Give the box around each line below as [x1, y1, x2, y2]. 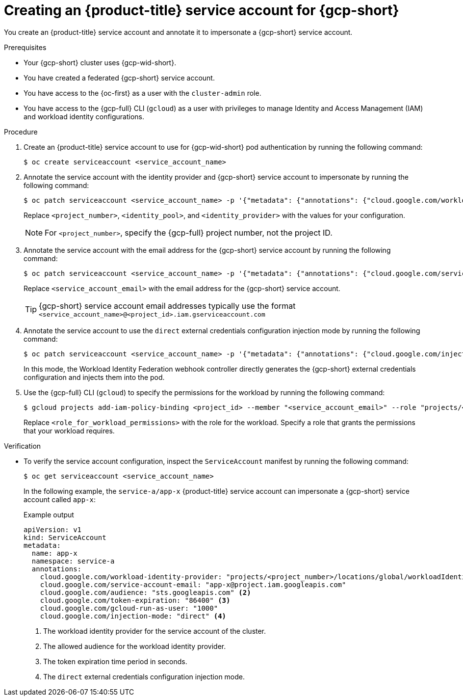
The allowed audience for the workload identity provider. [43, 642, 226, 650]
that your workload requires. [24, 426, 115, 435]
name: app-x [31, 549, 77, 557]
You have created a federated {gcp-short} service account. [24, 73, 215, 82]
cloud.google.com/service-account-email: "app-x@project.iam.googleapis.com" [40, 580, 346, 589]
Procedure [4, 127, 38, 136]
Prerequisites [4, 43, 47, 52]
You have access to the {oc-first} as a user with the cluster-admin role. [24, 88, 261, 97]
